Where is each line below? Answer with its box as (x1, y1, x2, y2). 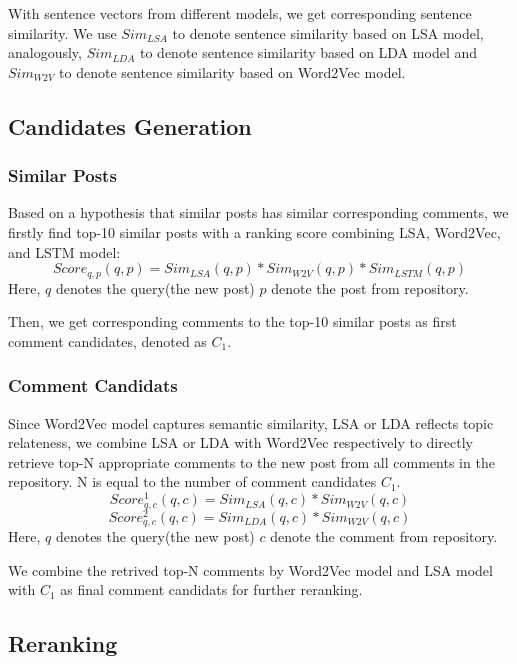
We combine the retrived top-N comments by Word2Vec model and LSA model (8, 559, 493, 580)
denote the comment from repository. (270, 526, 498, 547)
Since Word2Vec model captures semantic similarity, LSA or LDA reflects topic (8, 412, 494, 433)
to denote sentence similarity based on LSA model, (172, 22, 484, 43)
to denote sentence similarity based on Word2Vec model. (59, 61, 406, 82)
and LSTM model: (8, 241, 121, 262)
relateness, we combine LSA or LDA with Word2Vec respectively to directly (8, 432, 473, 453)
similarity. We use (8, 22, 117, 43)
